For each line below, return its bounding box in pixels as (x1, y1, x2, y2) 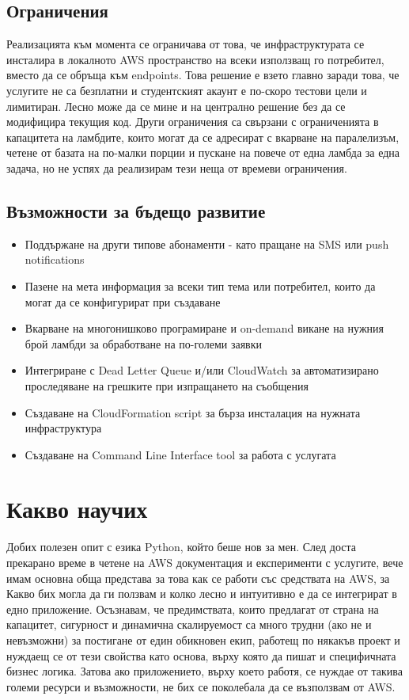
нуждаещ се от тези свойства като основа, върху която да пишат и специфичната (6, 647, 396, 664)
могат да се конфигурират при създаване (25, 293, 221, 310)
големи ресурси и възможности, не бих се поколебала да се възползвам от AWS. (6, 678, 396, 694)
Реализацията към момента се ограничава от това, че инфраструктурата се (6, 36, 365, 52)
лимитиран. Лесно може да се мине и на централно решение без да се (6, 97, 346, 114)
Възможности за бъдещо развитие (6, 198, 266, 223)
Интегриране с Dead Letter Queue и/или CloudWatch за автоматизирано (25, 362, 379, 379)
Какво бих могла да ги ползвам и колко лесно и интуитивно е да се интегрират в (6, 585, 397, 602)
